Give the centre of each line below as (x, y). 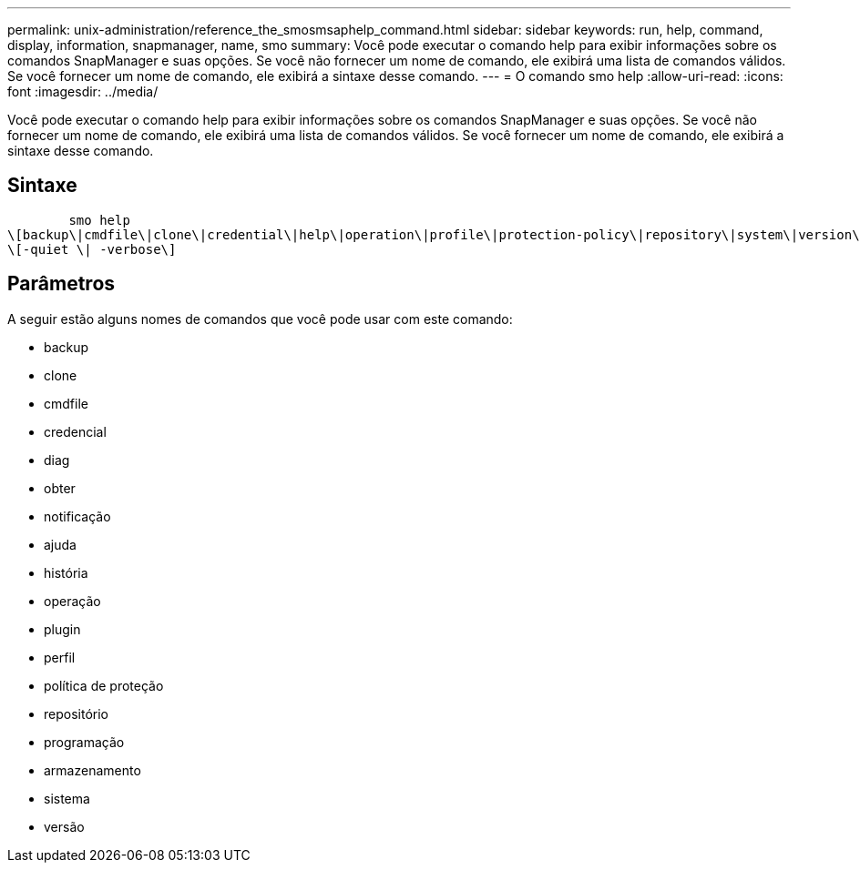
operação (72, 601)
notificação (77, 516)
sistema (67, 798)
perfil (60, 657)
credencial (75, 431)
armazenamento (92, 770)
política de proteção (104, 685)
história (66, 572)
